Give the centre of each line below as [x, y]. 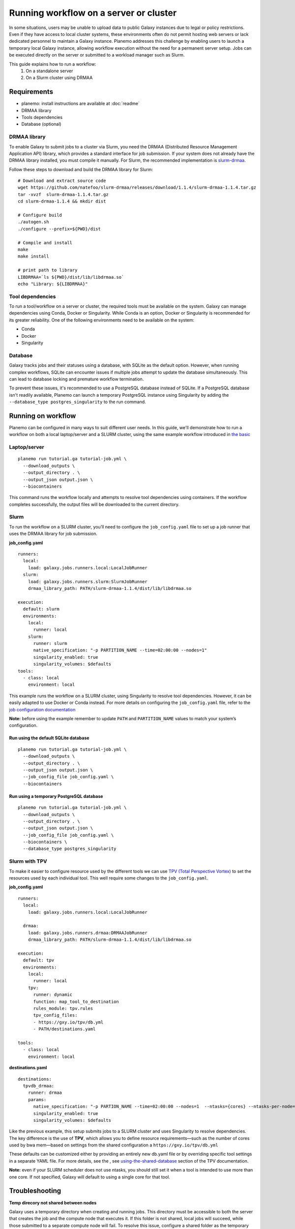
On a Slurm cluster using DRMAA [59, 78]
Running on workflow [43, 416]
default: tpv [39, 960]
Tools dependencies [42, 117]
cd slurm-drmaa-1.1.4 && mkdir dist [62, 201]
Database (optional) [41, 124]
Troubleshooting [35, 1191]
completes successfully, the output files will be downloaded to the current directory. [94, 504]
